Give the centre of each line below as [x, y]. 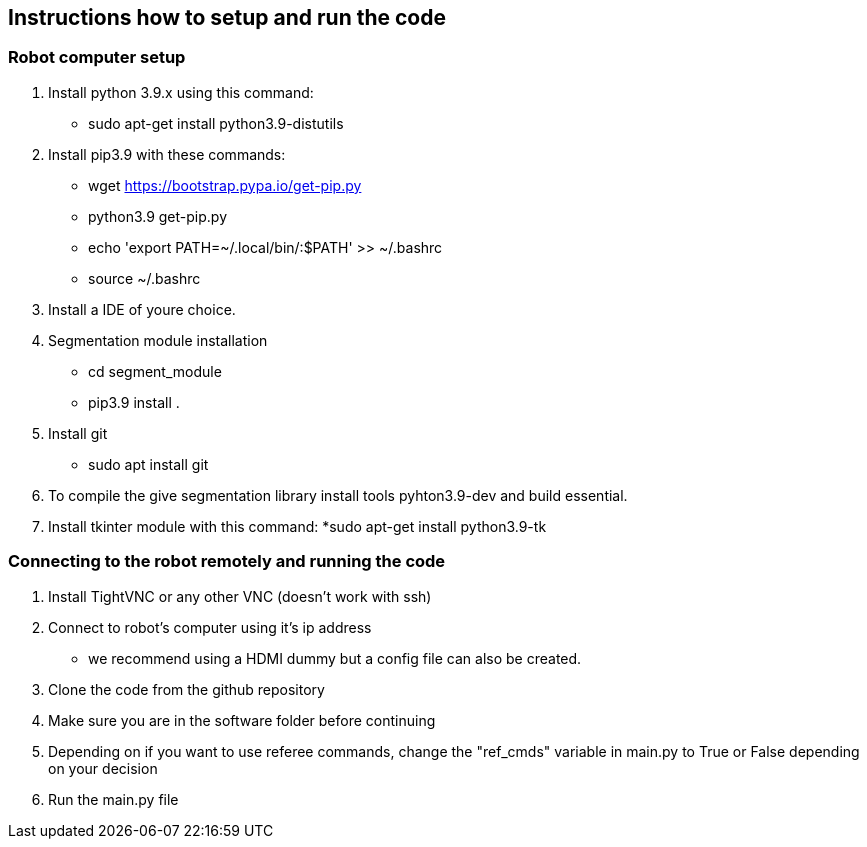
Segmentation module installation [158, 340]
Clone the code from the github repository [186, 689]
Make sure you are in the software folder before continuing [242, 720]
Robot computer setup [97, 57]
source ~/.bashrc [144, 278]
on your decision [103, 768]
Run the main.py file [113, 799]
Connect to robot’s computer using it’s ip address [210, 627]
